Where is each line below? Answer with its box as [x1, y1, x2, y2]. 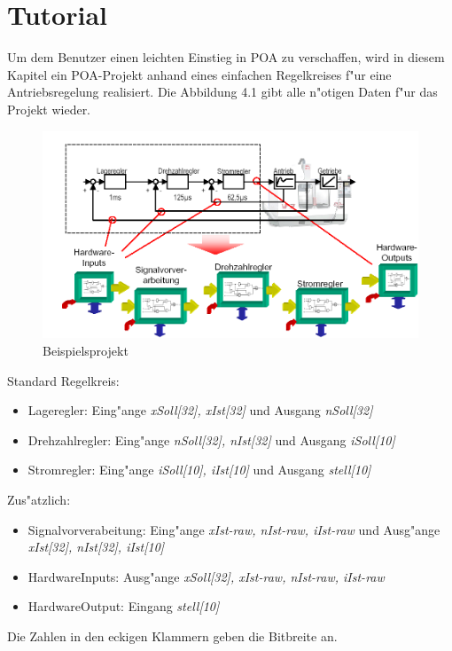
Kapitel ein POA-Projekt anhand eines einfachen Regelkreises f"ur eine [7, 65, 392, 83]
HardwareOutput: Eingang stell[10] [27, 597, 220, 616]
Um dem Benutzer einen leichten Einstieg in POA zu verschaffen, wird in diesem [7, 48, 445, 67]
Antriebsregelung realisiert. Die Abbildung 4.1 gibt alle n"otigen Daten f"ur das [7, 82, 438, 101]
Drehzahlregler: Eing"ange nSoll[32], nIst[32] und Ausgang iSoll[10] [27, 430, 395, 449]
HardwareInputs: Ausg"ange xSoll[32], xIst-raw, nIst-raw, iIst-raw [27, 567, 385, 585]
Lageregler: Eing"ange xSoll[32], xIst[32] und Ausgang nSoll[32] [27, 401, 373, 420]
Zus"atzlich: [7, 490, 71, 508]
